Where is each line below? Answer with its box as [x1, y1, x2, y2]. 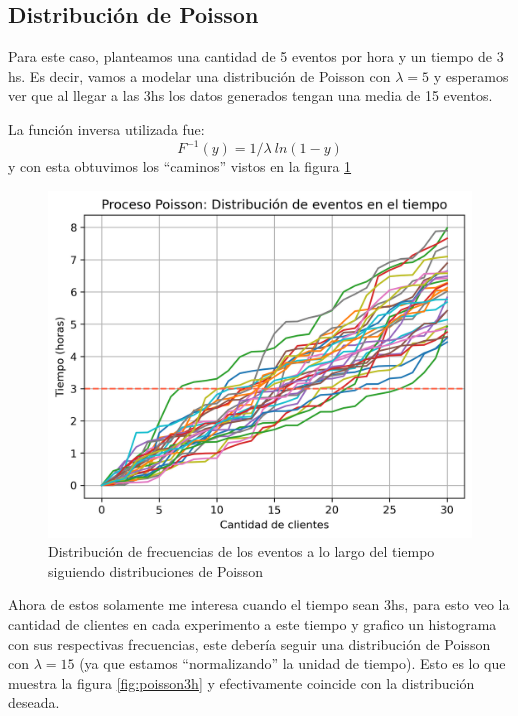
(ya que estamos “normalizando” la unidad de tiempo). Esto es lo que [79, 653, 506, 674]
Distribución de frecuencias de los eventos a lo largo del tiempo [48, 541, 435, 562]
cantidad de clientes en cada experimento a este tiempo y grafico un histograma [8, 614, 497, 635]
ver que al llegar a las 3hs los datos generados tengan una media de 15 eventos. [8, 85, 493, 106]
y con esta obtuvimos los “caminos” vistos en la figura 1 [8, 156, 352, 177]
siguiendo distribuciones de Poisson [48, 560, 263, 581]
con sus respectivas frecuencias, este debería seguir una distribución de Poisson [8, 633, 491, 654]
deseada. [8, 692, 60, 713]
